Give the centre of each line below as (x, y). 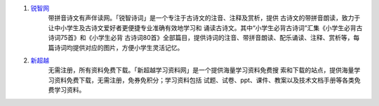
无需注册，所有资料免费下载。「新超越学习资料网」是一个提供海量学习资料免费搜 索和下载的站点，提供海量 (201, 70)
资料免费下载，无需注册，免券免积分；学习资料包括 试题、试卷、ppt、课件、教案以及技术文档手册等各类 (204, 80)
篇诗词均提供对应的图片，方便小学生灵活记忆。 (116, 47)
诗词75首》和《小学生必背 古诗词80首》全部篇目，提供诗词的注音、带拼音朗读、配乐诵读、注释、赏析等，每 (204, 38)
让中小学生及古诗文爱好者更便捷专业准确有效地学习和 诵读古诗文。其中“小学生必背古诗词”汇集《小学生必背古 (205, 27)
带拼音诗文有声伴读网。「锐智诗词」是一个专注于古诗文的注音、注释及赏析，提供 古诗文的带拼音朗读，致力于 (204, 18)
